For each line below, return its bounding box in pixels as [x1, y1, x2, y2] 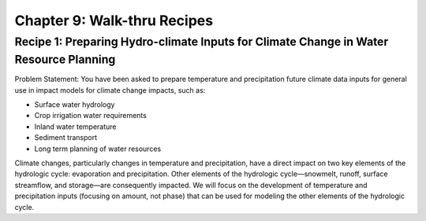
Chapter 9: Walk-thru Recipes [14, 12, 213, 29]
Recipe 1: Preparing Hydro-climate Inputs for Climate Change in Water [14, 35, 389, 49]
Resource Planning [14, 52, 116, 67]
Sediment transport [34, 133, 98, 142]
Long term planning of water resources [34, 144, 162, 153]
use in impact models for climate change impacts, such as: [14, 85, 206, 94]
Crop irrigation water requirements [34, 111, 148, 120]
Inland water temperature [34, 122, 117, 131]
